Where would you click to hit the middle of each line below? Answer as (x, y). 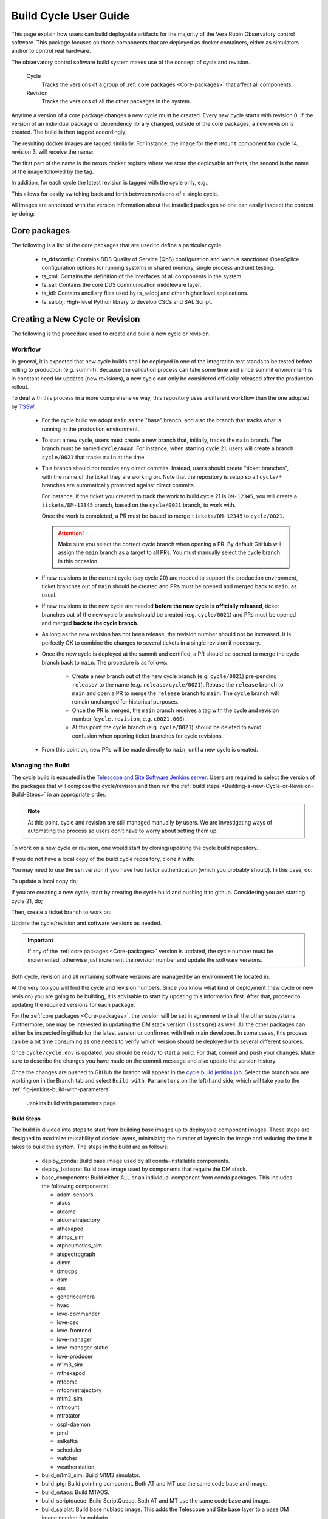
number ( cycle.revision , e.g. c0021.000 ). (129, 718)
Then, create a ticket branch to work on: (61, 912)
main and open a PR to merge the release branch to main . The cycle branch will (176, 693)
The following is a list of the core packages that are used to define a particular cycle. (117, 245)
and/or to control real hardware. (51, 51)
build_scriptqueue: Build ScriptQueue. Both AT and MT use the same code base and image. (156, 1501)
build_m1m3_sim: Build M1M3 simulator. (91, 1475)
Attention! (71, 533)
